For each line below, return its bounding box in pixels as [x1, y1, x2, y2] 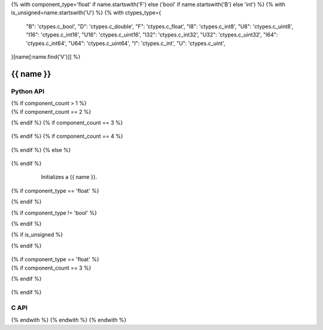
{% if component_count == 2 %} [11, 108, 92, 115]
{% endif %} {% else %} [11, 146, 71, 153]
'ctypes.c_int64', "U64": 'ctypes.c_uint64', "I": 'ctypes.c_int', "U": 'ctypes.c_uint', [26, 40, 226, 47]
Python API [11, 87, 45, 95]
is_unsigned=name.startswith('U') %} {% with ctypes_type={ [11, 9, 161, 16]
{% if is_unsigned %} [11, 231, 63, 238]
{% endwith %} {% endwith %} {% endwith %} [11, 316, 127, 323]
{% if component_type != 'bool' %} [11, 209, 97, 216]
